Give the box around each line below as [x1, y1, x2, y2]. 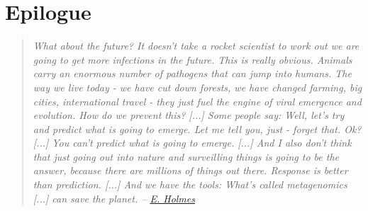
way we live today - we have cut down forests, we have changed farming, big [33, 79, 362, 94]
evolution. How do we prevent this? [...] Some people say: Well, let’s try [33, 108, 345, 122]
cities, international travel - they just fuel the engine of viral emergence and [33, 93, 362, 108]
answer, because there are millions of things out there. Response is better [33, 163, 348, 178]
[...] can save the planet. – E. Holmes [33, 190, 195, 205]
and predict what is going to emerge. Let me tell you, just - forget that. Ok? [33, 121, 362, 136]
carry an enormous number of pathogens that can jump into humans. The [33, 66, 352, 81]
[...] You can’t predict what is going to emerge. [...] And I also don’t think [33, 135, 352, 150]
